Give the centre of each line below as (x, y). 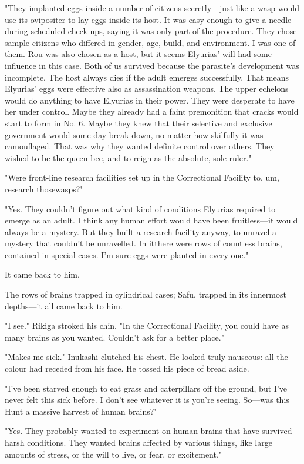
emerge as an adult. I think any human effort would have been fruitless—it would (151, 220)
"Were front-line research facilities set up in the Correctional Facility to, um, (142, 177)
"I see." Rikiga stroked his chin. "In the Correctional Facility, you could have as (147, 326)
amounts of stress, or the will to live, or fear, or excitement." (114, 454)
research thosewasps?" (44, 188)
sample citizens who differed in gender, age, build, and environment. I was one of (150, 42)
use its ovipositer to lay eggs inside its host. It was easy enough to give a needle (148, 19)
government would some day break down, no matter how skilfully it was (134, 134)
